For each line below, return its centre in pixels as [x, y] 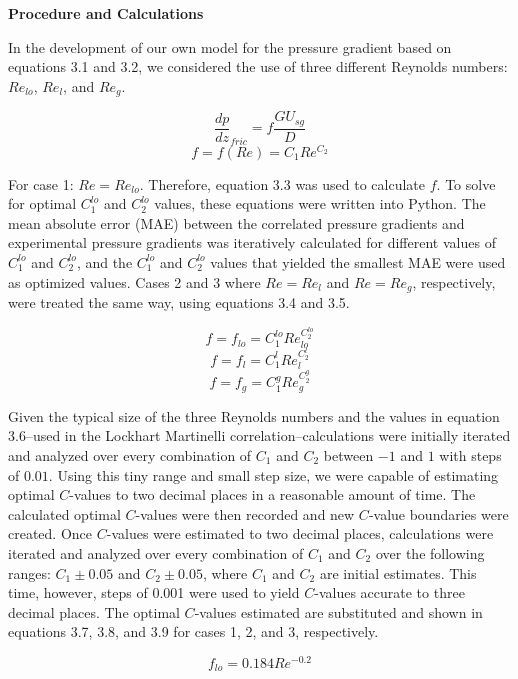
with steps [470, 455]
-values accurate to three [389, 592]
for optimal [42, 203]
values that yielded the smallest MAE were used [358, 261]
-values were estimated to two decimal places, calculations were [300, 533]
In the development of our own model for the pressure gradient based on [230, 46]
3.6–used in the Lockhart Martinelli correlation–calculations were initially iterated [259, 435]
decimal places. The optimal [94, 611]
